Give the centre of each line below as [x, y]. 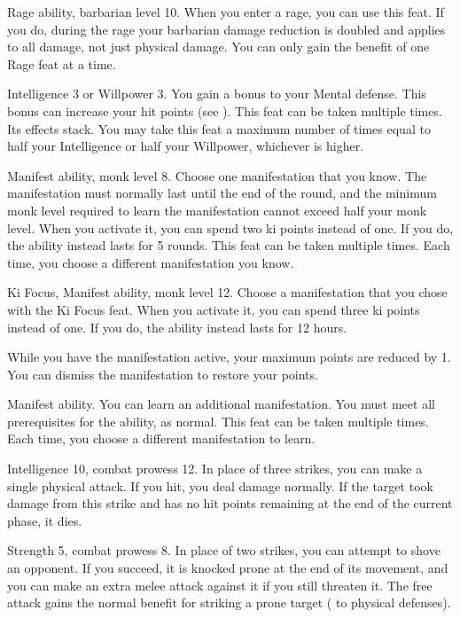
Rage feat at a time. [62, 63]
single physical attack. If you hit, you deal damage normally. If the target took [220, 485]
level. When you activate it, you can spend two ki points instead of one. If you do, [230, 227]
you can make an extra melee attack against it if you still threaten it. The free [220, 585]
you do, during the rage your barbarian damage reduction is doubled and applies [226, 29]
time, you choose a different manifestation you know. [151, 262]
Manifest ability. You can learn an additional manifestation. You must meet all [221, 404]
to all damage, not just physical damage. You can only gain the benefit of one [218, 47]
